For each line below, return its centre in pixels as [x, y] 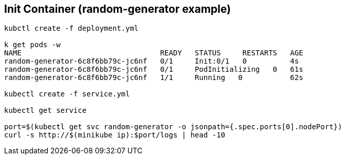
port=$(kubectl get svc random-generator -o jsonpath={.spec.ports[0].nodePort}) [173, 127]
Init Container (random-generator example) [117, 9]
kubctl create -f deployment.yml [71, 28]
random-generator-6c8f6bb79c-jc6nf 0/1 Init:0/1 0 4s [152, 61]
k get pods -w [32, 45]
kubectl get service [46, 111]
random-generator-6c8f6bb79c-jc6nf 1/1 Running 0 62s [154, 78]
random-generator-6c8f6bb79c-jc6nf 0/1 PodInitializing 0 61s [154, 69]
